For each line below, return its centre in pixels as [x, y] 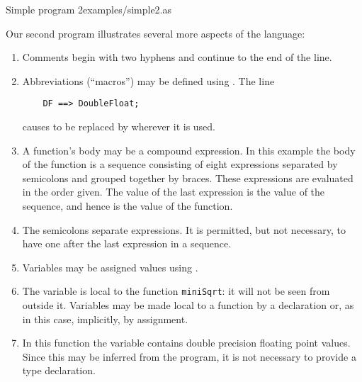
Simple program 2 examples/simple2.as [89, 9]
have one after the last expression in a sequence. [127, 243]
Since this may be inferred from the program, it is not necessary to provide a [189, 356]
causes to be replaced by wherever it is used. [119, 127]
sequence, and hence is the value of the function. [128, 206]
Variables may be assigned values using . [110, 267]
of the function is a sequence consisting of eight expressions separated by [180, 164]
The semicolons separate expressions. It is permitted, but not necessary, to [184, 229]
